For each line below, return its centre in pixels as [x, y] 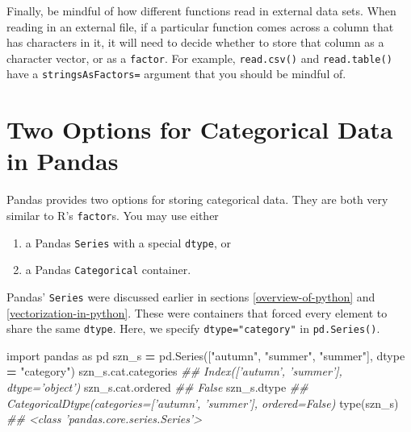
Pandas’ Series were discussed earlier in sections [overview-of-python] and [191, 296]
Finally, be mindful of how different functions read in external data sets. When [201, 10]
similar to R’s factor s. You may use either [113, 215]
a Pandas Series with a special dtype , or [128, 242]
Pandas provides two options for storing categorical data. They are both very [197, 199]
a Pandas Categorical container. [108, 270]
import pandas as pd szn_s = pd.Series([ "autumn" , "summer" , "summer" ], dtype [206, 355]
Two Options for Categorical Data [200, 129]
